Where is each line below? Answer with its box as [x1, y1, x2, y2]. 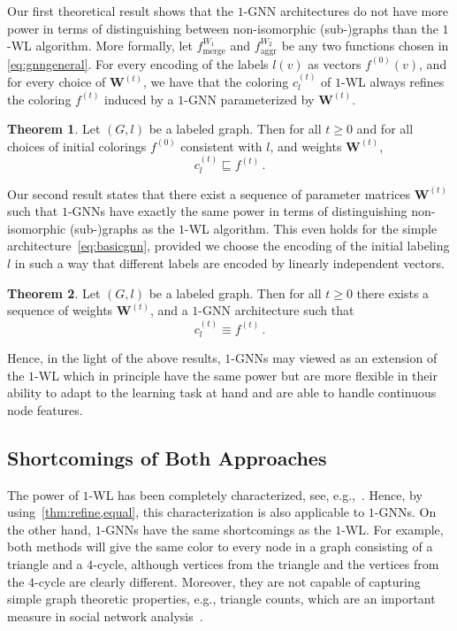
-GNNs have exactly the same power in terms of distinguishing [67, 202, 407, 220]
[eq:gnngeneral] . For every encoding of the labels [7, 54, 269, 73]
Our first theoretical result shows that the [7, 2, 233, 19]
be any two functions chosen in [281, 36, 449, 55]
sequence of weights [7, 301, 113, 319]
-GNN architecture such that [198, 301, 354, 319]
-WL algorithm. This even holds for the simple [185, 219, 438, 237]
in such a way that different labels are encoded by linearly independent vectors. [14, 254, 445, 273]
